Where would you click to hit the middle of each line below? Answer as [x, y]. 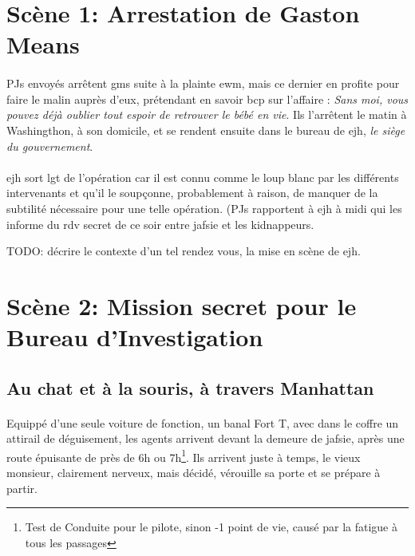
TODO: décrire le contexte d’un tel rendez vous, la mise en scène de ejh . [184, 251]
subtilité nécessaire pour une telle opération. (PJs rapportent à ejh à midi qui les [204, 208]
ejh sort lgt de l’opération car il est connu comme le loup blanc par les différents [203, 177]
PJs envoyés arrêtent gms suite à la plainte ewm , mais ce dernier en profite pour [203, 83]
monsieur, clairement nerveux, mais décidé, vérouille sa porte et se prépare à [194, 473]
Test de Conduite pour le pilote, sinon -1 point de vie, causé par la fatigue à [211, 527]
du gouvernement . [50, 146]
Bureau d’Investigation [135, 337]
